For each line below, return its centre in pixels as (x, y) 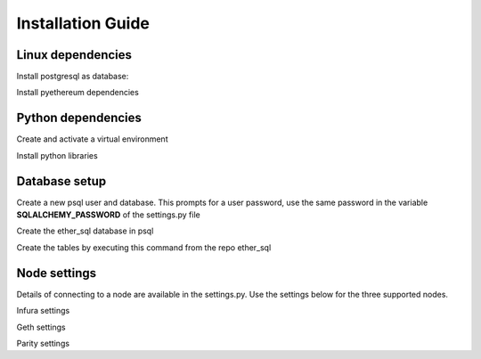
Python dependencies (79, 118)
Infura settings (43, 311)
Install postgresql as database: (73, 77)
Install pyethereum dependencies (78, 93)
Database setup (61, 181)
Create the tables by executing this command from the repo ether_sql (144, 247)
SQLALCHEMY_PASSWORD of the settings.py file (108, 215)
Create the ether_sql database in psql (85, 231)
